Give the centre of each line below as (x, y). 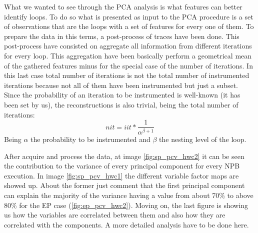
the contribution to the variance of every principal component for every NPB (122, 166)
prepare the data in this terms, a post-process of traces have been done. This (122, 36)
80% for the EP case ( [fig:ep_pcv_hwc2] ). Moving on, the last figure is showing (126, 205)
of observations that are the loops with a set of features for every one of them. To (129, 26)
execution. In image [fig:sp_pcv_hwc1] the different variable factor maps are (121, 175)
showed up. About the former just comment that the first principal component (124, 185)
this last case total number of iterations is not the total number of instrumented (127, 75)
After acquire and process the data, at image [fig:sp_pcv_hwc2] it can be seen (124, 156)
